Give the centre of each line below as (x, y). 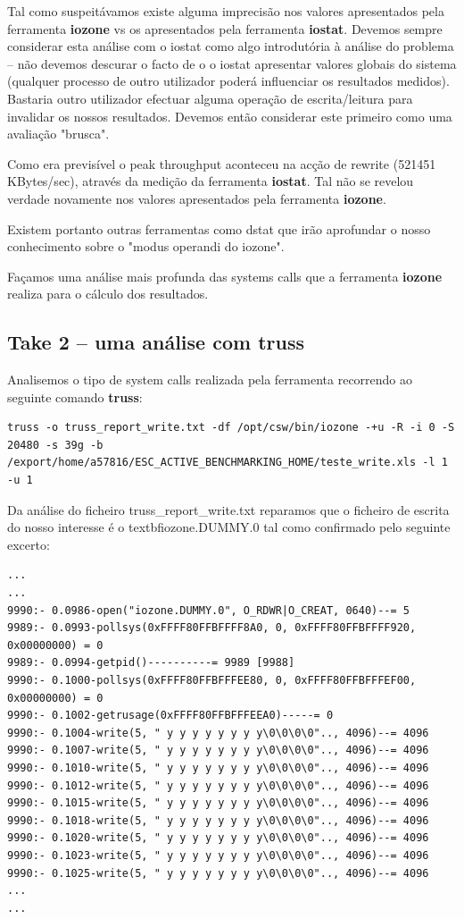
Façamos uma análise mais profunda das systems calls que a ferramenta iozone (225, 276)
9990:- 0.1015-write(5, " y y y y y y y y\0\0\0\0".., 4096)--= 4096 (218, 803)
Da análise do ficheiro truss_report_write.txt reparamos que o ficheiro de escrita (228, 509)
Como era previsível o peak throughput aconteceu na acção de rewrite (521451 (222, 163)
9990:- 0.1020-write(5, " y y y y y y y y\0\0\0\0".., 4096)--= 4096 (218, 838)
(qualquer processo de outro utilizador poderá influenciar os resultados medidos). (228, 81)
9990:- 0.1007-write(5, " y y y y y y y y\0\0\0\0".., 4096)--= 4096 (218, 750)
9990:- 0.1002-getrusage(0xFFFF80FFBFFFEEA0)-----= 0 (170, 716)
